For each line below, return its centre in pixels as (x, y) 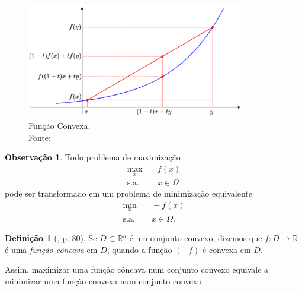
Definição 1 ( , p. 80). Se (51, 238)
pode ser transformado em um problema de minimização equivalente (128, 193)
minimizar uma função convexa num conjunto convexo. (105, 281)
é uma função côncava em (51, 249)
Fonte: (40, 137)
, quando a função (139, 249)
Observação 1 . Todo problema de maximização (93, 157)
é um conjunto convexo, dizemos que (196, 238)
